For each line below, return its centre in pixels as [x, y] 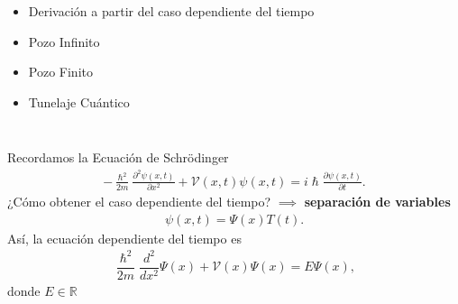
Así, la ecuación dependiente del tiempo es [124, 238]
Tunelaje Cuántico [79, 101]
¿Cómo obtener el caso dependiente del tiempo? [139, 202]
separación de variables [377, 202]
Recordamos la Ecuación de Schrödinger [118, 157]
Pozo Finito [60, 72]
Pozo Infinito [64, 41]
